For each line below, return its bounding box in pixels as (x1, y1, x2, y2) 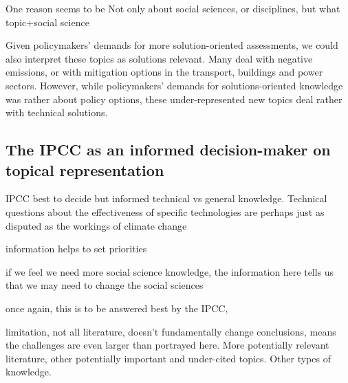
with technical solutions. (6, 105, 108, 120)
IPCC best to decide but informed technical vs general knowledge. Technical (6, 191, 327, 206)
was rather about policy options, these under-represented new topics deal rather (6, 91, 342, 106)
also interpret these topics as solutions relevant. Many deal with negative (6, 51, 313, 65)
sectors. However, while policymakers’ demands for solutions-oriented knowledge (6, 78, 343, 92)
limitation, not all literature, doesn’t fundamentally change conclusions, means (6, 324, 336, 338)
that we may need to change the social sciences (6, 278, 204, 292)
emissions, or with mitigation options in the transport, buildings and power (6, 65, 323, 79)
